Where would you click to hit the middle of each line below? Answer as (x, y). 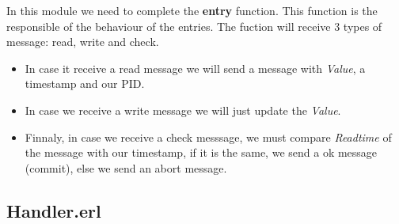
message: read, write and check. (83, 42)
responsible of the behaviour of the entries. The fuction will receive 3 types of (194, 26)
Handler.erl (54, 210)
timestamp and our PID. (85, 84)
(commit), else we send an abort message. (126, 167)
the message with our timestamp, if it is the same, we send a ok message (201, 152)
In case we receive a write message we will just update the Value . (183, 110)
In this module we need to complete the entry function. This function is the (192, 10)
